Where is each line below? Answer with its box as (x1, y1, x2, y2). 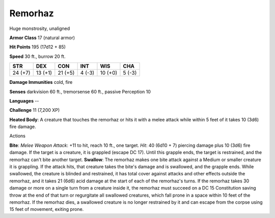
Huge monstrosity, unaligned (9, 25, 70, 32)
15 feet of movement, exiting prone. (9, 206, 84, 212)
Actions (9, 133, 25, 139)
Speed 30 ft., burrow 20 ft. (9, 53, 66, 59)
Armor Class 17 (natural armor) (9, 35, 75, 41)
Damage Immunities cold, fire (9, 79, 73, 85)
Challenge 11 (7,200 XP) (9, 107, 60, 113)
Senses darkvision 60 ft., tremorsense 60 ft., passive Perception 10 (9, 88, 151, 95)
